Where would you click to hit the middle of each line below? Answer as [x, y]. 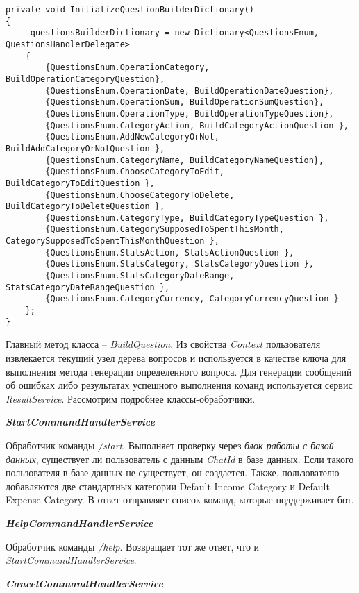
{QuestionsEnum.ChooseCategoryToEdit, [135, 172]
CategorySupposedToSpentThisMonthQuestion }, [112, 241]
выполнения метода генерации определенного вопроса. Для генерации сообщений [179, 371]
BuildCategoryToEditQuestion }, [80, 183]
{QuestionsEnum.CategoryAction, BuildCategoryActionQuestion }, [197, 125]
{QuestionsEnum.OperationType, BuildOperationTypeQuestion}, [190, 114]
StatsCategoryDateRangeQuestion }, [88, 287]
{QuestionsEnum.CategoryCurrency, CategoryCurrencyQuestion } [192, 299]
